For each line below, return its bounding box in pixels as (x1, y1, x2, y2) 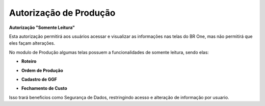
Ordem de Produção (21, 67, 63, 73)
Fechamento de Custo (21, 85, 67, 91)
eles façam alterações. (9, 40, 55, 46)
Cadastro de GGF (21, 76, 57, 82)
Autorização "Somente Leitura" (9, 25, 75, 30)
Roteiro (21, 58, 37, 64)
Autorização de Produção (9, 7, 115, 18)
